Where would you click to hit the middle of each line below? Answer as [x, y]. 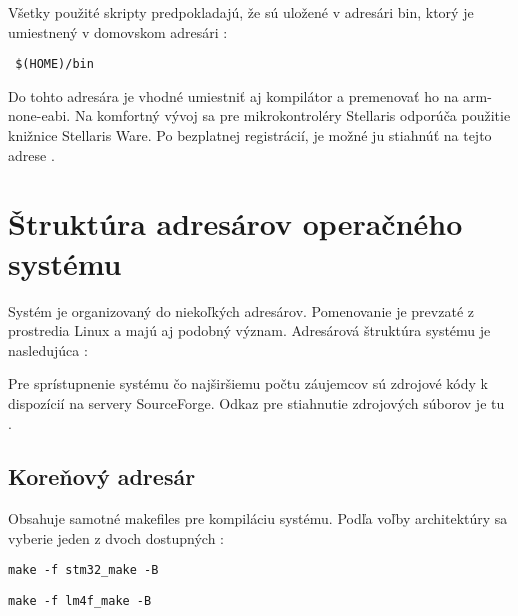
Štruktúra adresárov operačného [235, 223]
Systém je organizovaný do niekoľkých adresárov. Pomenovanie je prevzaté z [241, 310]
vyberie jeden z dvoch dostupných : [116, 537]
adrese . [31, 154]
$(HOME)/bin [54, 64]
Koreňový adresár [102, 476]
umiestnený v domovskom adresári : [118, 31]
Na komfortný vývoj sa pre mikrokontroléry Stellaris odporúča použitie [292, 115]
